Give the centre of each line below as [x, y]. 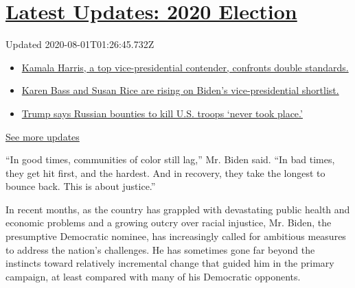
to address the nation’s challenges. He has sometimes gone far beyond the [160, 249]
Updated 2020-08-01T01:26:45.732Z [80, 44]
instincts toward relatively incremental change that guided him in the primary [170, 263]
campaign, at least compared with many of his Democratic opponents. [153, 276]
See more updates [43, 136]
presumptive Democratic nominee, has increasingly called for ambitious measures [176, 236]
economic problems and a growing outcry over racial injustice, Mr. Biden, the [169, 223]
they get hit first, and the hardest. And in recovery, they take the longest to [165, 172]
